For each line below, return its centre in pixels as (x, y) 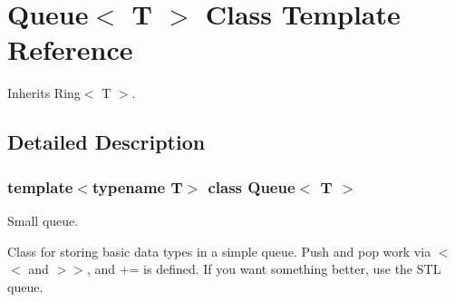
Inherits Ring (44, 93)
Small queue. (43, 220)
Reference (70, 49)
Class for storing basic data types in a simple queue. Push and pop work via (219, 251)
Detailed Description (106, 142)
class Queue (252, 186)
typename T (137, 186)
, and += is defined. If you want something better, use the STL (264, 269)
